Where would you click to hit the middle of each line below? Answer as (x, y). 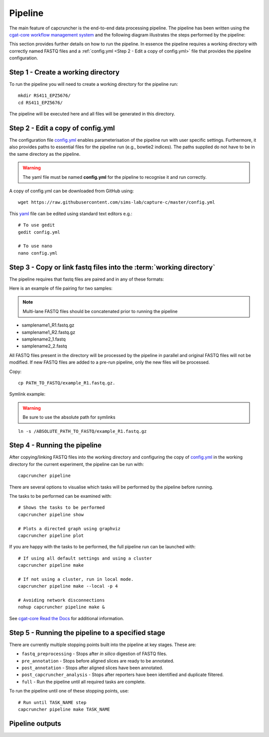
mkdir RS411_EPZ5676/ (44, 96)
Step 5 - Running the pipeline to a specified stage (87, 632)
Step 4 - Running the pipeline (55, 445)
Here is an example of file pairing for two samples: (61, 288)
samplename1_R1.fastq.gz (48, 325)
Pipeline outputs (35, 723)
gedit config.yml (39, 232)
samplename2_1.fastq (44, 339)
